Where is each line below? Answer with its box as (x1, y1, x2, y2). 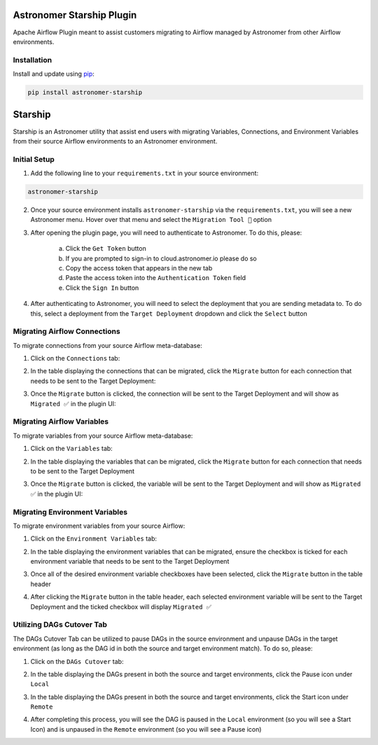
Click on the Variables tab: (30, 445, 113, 453)
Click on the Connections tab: (30, 354, 120, 363)
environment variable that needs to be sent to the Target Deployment (30, 557, 230, 566)
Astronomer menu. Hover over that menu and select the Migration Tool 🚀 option (30, 216, 272, 224)
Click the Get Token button (65, 244, 146, 253)
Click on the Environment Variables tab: (30, 534, 157, 543)
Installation (13, 55, 52, 64)
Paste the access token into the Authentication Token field (65, 274, 246, 282)
